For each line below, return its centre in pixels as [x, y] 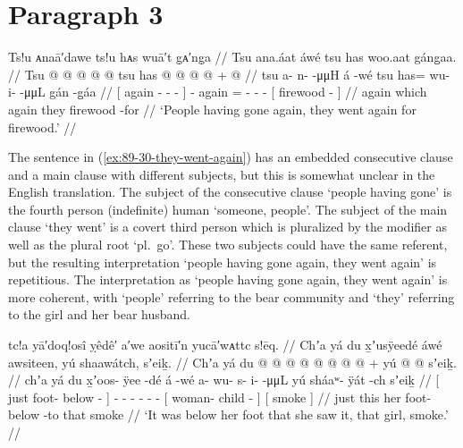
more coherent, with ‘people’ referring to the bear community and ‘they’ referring [231, 296]
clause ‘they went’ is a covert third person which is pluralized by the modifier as [227, 227]
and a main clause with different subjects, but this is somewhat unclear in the [222, 174]
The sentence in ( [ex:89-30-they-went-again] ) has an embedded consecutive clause [231, 157]
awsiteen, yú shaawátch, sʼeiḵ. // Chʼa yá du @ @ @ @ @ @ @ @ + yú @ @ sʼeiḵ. [232, 362]
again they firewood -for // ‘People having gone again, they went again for [212, 109]
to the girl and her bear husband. [100, 314]
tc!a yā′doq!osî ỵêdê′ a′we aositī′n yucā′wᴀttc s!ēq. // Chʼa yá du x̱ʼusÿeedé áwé [225, 345]
